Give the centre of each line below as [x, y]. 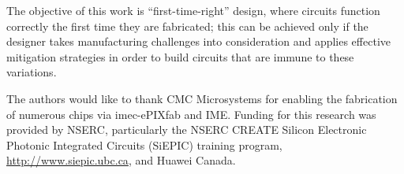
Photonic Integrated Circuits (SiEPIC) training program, [144, 144]
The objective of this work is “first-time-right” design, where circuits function [193, 10]
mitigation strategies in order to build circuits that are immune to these [180, 56]
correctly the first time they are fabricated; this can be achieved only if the [187, 26]
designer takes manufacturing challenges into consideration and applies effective [198, 41]
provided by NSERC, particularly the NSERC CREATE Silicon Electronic [187, 130]
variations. [32, 72]
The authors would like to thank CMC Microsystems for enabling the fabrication [202, 98]
